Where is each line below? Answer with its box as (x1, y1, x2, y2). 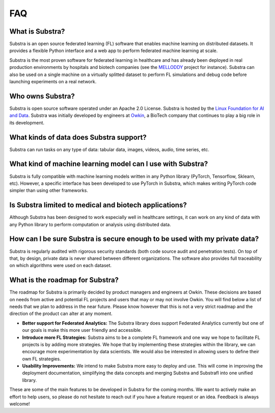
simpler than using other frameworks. (9, 187, 89, 193)
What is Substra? (9, 27, 65, 36)
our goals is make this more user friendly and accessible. (22, 327, 142, 333)
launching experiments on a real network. (9, 79, 97, 85)
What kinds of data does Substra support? (9, 133, 147, 141)
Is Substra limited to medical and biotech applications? (9, 201, 187, 209)
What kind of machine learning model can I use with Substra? (9, 160, 208, 168)
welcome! (9, 401, 30, 407)
